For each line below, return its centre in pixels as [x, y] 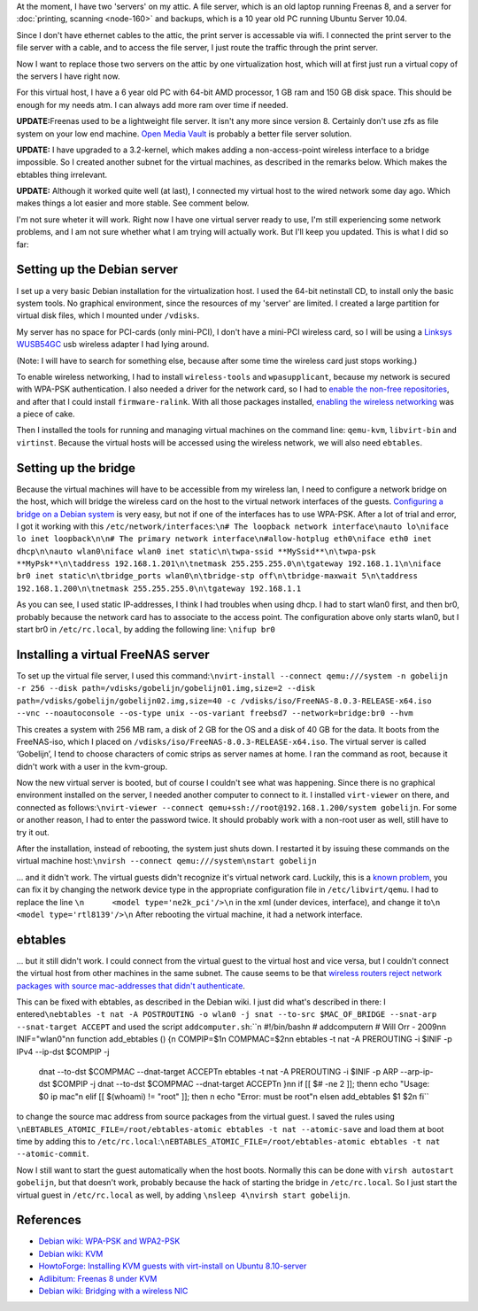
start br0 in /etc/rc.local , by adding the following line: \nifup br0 [146, 630]
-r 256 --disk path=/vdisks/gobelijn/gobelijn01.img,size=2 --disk [166, 688]
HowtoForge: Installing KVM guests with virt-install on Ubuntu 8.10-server [173, 1266]
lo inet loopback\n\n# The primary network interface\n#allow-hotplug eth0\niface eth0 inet [224, 539]
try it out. [33, 832]
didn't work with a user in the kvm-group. [92, 766]
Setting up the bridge [76, 468]
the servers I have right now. [68, 76]
